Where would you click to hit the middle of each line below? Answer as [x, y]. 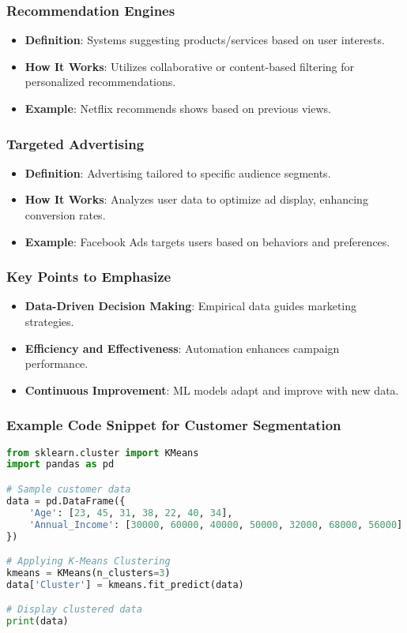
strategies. [49, 321]
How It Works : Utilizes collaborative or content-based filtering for [190, 66]
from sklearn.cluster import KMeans [103, 453]
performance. [57, 363]
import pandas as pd [60, 464]
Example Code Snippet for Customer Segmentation [174, 425]
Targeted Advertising [75, 143]
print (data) [38, 622]
